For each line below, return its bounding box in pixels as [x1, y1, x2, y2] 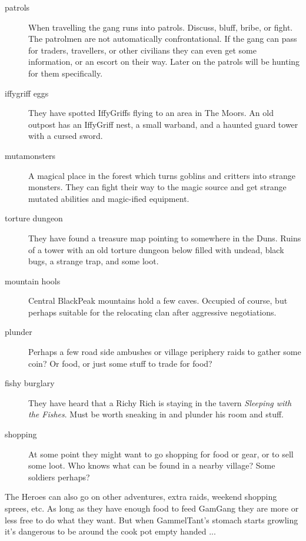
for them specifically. [28, 67, 103, 79]
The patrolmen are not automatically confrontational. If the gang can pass [28, 32, 297, 45]
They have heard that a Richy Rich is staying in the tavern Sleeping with [28, 396, 292, 409]
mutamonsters [5, 149, 56, 161]
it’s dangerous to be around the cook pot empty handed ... [5, 525, 216, 537]
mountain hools [5, 274, 61, 287]
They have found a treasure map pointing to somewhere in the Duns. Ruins [28, 231, 301, 244]
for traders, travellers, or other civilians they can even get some [28, 44, 257, 56]
